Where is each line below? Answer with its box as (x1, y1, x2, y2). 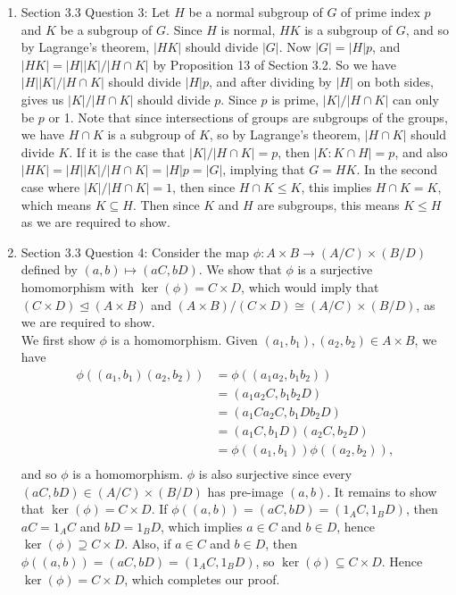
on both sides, (357, 72, 434, 91)
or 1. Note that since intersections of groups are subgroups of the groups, (48, 107, 448, 126)
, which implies (161, 516, 243, 535)
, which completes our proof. (124, 569, 280, 588)
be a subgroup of (60, 20, 153, 38)
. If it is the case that (69, 142, 186, 161)
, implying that (222, 160, 305, 179)
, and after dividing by (208, 72, 332, 91)
